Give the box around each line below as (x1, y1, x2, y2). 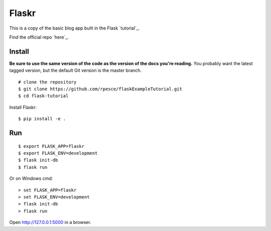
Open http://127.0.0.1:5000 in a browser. (9, 219, 91, 225)
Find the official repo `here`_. (9, 34, 69, 40)
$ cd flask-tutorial (18, 93, 69, 99)
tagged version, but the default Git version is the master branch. (9, 68, 142, 74)
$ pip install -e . (18, 116, 66, 122)
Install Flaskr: (9, 104, 37, 110)
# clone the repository (18, 79, 77, 85)
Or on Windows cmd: (9, 175, 53, 181)
